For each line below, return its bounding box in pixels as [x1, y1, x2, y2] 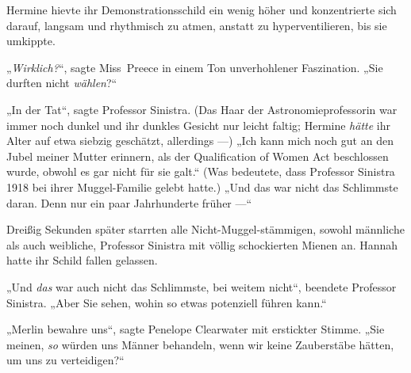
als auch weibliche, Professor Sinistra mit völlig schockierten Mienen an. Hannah [6, 236, 398, 253]
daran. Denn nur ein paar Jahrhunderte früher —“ [6, 194, 252, 211]
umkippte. [6, 32, 56, 49]
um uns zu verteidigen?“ [6, 352, 125, 368]
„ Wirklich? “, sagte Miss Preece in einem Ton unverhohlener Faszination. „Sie [6, 59, 383, 75]
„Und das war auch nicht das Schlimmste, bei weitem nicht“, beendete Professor [6, 278, 397, 295]
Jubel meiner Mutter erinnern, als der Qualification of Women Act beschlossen [6, 147, 389, 164]
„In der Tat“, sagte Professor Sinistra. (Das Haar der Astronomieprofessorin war [6, 101, 398, 117]
